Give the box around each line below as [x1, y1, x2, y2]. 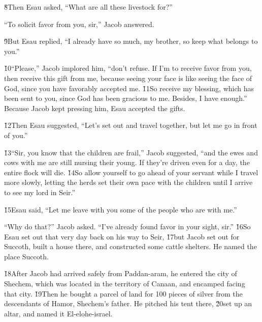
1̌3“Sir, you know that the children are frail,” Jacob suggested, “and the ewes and [4, 147, 258, 157]
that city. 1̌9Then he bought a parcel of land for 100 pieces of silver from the [4, 288, 243, 299]
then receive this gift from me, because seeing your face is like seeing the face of [4, 72, 252, 83]
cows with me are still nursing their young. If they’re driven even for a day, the [4, 157, 250, 168]
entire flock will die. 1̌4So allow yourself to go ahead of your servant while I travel [4, 167, 258, 177]
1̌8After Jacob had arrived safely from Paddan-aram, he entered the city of [4, 268, 237, 279]
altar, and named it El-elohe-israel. [4, 308, 113, 318]
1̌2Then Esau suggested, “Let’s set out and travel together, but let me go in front [4, 120, 257, 130]
